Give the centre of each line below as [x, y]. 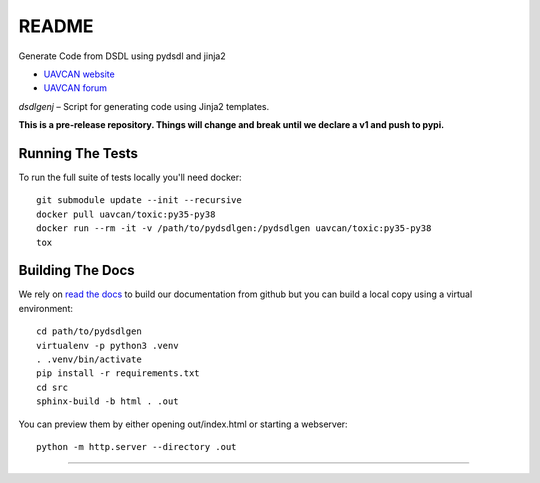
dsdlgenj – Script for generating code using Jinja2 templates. [144, 106]
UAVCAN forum [75, 88]
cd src [52, 387]
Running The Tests [78, 153]
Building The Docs [76, 270]
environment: [46, 308]
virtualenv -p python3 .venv [107, 345]
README [56, 26]
